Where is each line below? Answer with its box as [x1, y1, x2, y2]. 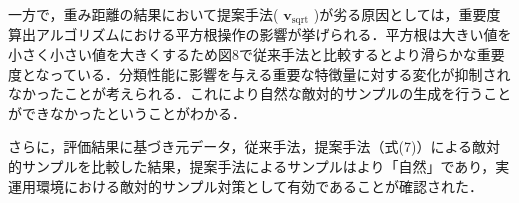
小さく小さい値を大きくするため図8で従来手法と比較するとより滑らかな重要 [8, 44, 505, 65]
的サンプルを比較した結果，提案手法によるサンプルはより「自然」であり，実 [8, 156, 510, 177]
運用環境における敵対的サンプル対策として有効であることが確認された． [8, 175, 484, 196]
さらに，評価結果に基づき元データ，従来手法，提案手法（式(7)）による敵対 [8, 136, 501, 157]
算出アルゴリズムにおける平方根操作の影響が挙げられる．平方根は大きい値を [8, 24, 512, 45]
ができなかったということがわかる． [8, 102, 246, 123]
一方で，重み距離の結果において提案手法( [8, 4, 279, 24]
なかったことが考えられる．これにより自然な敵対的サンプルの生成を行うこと [8, 83, 512, 104]
